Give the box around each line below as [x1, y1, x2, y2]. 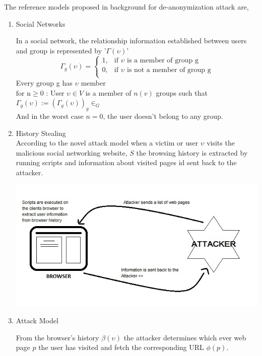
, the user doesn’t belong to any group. [103, 110, 223, 121]
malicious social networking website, [16, 147, 127, 158]
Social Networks [16, 18, 65, 29]
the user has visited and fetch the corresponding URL [38, 342, 204, 352]
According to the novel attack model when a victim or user [16, 137, 199, 148]
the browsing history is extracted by [136, 147, 248, 158]
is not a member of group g [126, 66, 211, 74]
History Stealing [16, 127, 66, 138]
